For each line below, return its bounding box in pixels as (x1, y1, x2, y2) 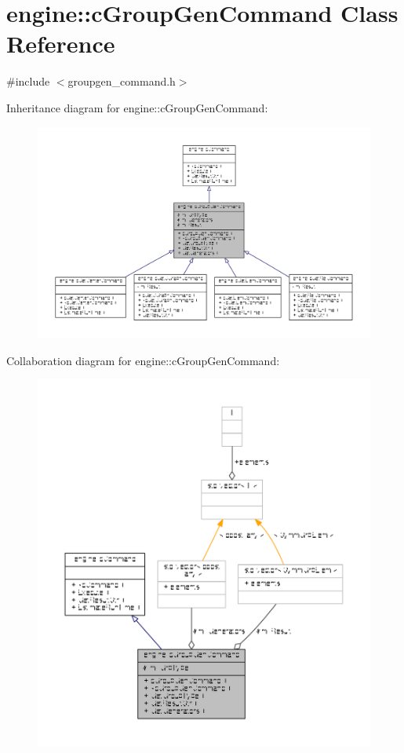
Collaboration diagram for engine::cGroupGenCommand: (6, 352, 280, 368)
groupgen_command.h (67, 73, 176, 90)
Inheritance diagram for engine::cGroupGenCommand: (6, 99, 268, 115)
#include (6, 73, 50, 90)
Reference (6, 27, 115, 60)
